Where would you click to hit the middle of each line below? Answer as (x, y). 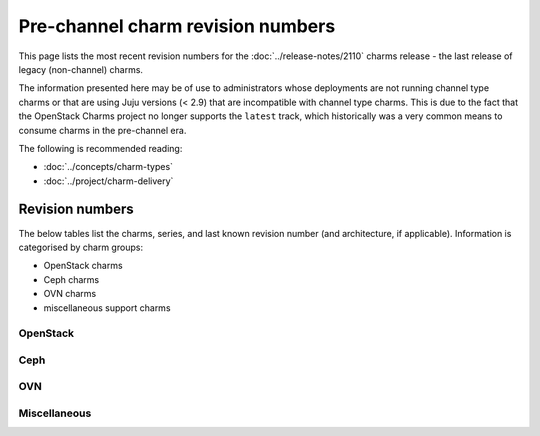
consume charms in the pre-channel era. (102, 130)
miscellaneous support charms (107, 307)
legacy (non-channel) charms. (81, 69)
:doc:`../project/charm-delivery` (108, 181)
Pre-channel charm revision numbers (177, 26)
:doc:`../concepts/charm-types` (108, 167)
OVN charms (70, 294)
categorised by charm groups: (81, 247)
